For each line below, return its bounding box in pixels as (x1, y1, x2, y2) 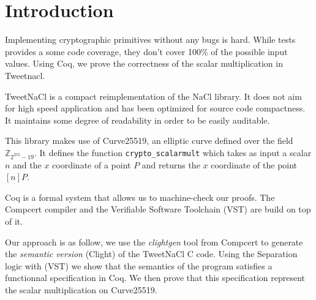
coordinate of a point (52, 158, 131, 171)
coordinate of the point (211, 158, 298, 171)
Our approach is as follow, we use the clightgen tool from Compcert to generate (5, 235, 303, 248)
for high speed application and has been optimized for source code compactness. (5, 102, 306, 114)
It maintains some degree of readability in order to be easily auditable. (5, 113, 270, 126)
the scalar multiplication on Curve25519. (5, 283, 157, 296)
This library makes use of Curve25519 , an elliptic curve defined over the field (5, 134, 293, 147)
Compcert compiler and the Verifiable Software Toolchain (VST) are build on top (5, 203, 311, 216)
